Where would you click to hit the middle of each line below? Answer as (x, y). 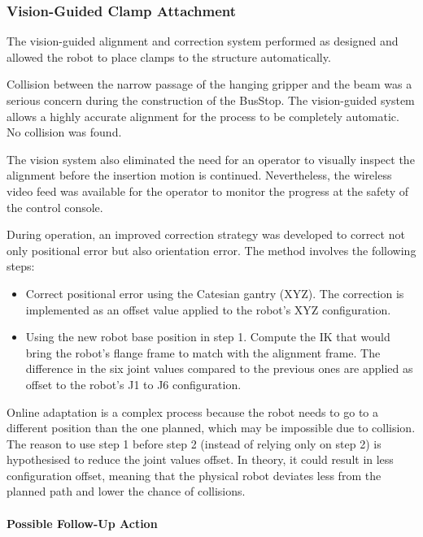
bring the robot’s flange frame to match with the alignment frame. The (203, 352)
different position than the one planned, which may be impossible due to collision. (211, 428)
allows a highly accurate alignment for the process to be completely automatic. (203, 116)
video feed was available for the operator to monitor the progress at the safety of (208, 191)
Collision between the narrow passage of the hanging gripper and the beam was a (209, 84)
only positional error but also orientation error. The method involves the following (211, 250)
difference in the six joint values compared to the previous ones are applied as (219, 368)
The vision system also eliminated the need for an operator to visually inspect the (211, 159)
